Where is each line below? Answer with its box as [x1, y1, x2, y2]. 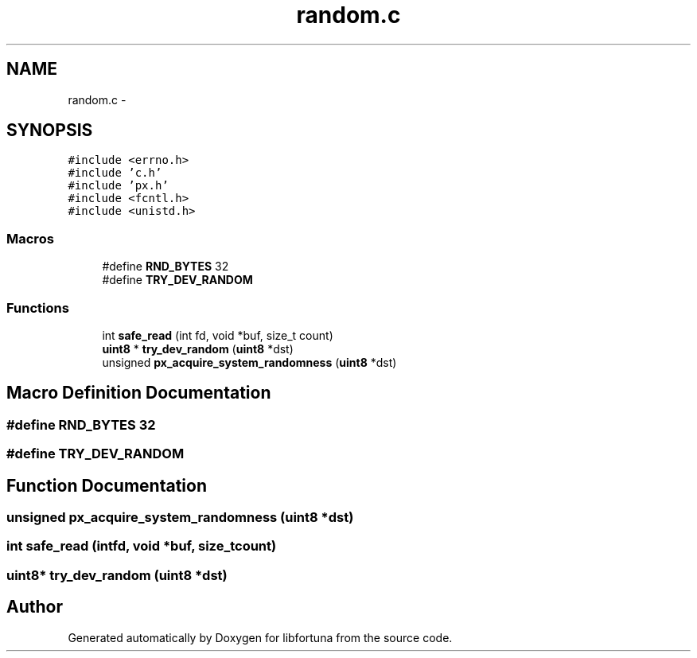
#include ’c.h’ [68, 166, 162, 180]
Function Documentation [6, 475, 207, 496]
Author [6, 597, 63, 617]
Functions [6, 299, 69, 316]
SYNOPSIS [6, 120, 93, 141]
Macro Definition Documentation [6, 383, 271, 403]
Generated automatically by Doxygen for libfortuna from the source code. [68, 630, 453, 644]
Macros [6, 230, 54, 247]
